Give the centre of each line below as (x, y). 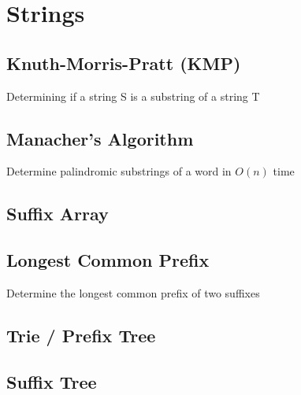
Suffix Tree (52, 381)
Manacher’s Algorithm (100, 138)
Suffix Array (58, 214)
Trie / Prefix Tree (81, 335)
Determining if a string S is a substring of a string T (133, 96)
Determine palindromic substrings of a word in (119, 171)
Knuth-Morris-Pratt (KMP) (124, 63)
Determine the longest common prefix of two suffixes (133, 292)
